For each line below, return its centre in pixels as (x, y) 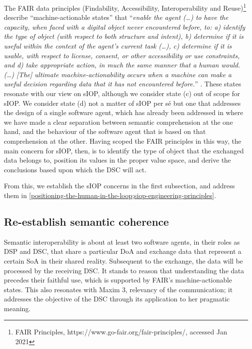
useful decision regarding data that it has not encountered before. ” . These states (123, 84)
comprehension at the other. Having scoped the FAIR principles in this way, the (123, 141)
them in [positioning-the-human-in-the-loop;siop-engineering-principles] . (110, 195)
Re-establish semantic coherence (87, 221)
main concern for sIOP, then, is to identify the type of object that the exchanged (124, 150)
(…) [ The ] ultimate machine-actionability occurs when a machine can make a (118, 74)
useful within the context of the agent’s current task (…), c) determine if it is (118, 46)
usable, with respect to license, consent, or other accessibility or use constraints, (122, 55)
